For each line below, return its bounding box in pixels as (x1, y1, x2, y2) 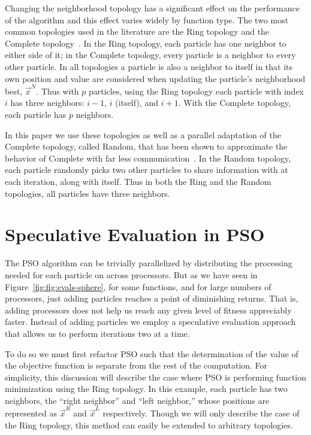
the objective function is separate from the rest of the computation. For (5, 359, 268, 372)
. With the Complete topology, (178, 96, 291, 109)
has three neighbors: (10, 96, 84, 109)
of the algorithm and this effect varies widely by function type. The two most (5, 13, 289, 26)
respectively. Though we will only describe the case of (102, 407, 300, 419)
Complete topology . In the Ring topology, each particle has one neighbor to (5, 36, 286, 49)
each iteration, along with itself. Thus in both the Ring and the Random (5, 175, 271, 188)
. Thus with (36, 84, 79, 97)
